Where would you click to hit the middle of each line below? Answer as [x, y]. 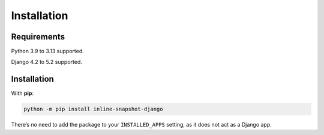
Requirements [38, 37]
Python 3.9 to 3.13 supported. [47, 51]
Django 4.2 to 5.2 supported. [46, 62]
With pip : [22, 93]
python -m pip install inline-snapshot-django [93, 109]
